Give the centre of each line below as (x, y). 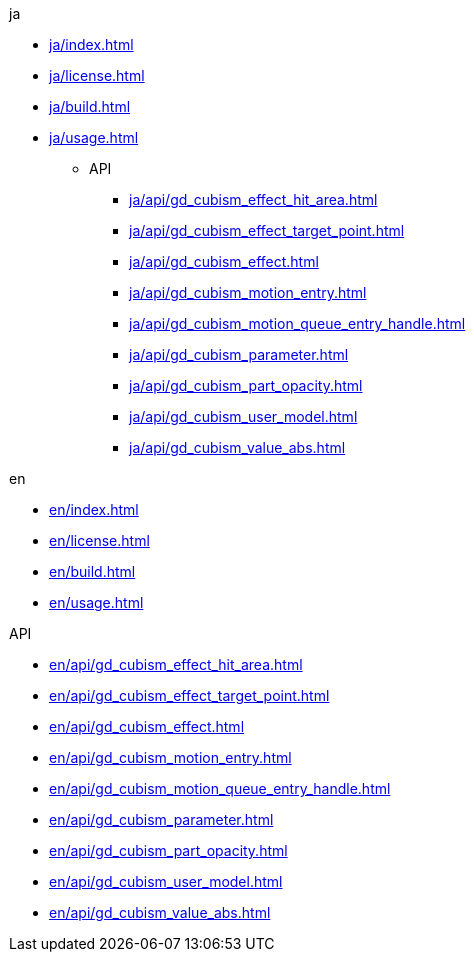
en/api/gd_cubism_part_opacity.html (168, 850)
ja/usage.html (94, 137)
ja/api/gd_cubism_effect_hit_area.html (253, 199)
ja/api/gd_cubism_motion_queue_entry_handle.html (297, 323)
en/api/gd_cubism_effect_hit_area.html (176, 664)
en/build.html (92, 571)
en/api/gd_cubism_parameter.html (161, 819)
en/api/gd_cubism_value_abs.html (160, 912)
